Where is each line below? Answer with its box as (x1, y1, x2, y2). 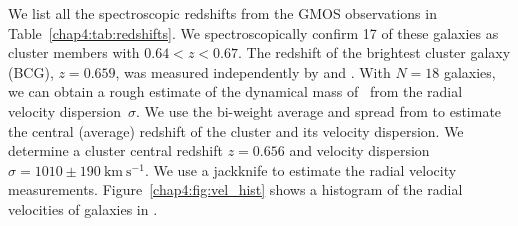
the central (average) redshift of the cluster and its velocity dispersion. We (8, 120, 464, 141)
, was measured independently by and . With (115, 61, 391, 82)
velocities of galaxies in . (8, 198, 158, 219)
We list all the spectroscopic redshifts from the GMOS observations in (8, 3, 437, 23)
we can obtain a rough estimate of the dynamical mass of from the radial (8, 81, 463, 102)
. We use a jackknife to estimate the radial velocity (144, 159, 457, 180)
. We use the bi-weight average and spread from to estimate (135, 100, 502, 121)
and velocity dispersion (289, 140, 430, 161)
